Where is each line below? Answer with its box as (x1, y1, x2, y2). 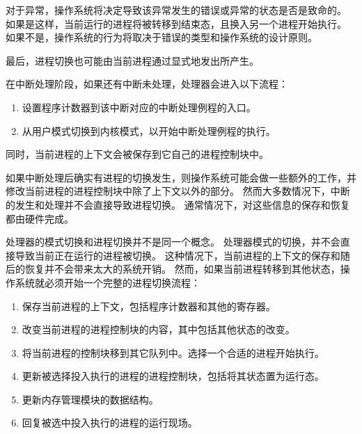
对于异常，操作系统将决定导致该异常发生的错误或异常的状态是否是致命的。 (6, 3, 347, 17)
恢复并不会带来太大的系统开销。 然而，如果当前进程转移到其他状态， (24, 262, 340, 276)
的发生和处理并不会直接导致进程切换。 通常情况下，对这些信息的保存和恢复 (6, 197, 350, 211)
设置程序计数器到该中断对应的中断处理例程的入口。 (22, 99, 256, 114)
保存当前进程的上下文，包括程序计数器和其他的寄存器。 (22, 298, 276, 313)
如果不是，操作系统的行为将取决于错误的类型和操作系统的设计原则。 (6, 30, 317, 45)
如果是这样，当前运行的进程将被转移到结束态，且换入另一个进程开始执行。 (6, 16, 347, 31)
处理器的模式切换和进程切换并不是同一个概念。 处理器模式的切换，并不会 (6, 234, 340, 249)
